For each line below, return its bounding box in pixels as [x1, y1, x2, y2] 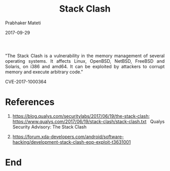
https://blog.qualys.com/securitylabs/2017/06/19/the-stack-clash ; [12, 113, 150, 119]
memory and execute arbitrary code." [5, 69, 83, 75]
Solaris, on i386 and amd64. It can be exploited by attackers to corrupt [5, 63, 165, 69]
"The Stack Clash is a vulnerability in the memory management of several [5, 53, 165, 59]
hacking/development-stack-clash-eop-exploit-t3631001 [12, 139, 131, 145]
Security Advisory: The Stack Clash [12, 123, 87, 130]
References [5, 97, 55, 108]
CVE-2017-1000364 [5, 78, 47, 84]
